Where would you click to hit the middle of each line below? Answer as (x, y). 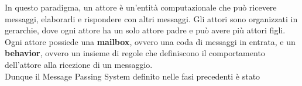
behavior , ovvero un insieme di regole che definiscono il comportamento (135, 53)
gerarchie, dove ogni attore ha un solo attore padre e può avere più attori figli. (145, 30)
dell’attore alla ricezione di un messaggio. (79, 64)
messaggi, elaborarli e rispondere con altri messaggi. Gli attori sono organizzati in (151, 18)
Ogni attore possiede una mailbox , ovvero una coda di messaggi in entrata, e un (150, 41)
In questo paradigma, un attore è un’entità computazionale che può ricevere (141, 7)
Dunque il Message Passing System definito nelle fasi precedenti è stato (133, 76)
